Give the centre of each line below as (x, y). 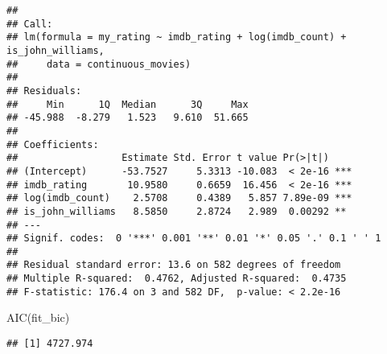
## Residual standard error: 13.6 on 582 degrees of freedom (174, 265)
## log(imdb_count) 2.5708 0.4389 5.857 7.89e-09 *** (179, 198)
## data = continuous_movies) (99, 64)
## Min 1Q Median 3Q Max (128, 104)
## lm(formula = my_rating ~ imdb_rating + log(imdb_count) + (177, 37)
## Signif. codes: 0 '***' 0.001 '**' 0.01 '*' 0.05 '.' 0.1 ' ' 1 (194, 239)
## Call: (30, 24)
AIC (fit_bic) (38, 317)
